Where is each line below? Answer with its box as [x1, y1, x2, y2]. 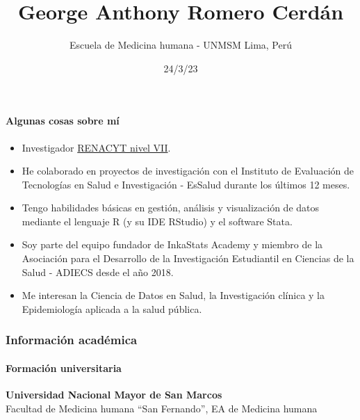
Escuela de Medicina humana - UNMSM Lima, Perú [69, 38, 292, 52]
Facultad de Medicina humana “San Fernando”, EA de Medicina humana [6, 401, 318, 415]
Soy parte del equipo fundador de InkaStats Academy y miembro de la [22, 237, 323, 252]
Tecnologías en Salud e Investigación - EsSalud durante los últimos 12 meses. [22, 177, 350, 191]
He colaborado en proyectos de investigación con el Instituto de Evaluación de [22, 163, 354, 178]
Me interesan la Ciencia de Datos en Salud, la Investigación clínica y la [22, 288, 325, 302]
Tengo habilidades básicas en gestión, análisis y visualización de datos [22, 200, 320, 215]
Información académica [6, 331, 138, 348]
